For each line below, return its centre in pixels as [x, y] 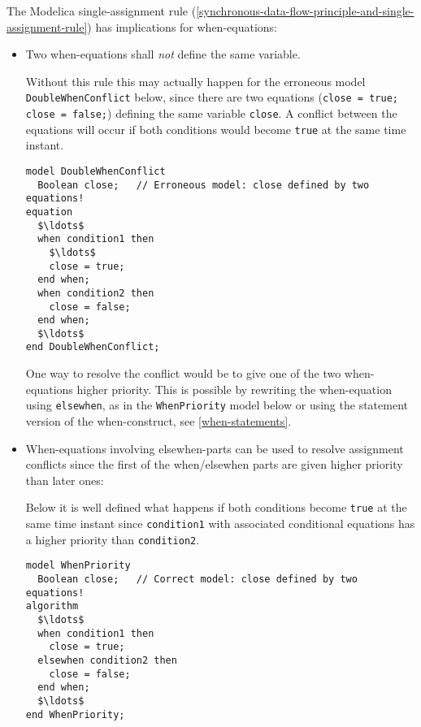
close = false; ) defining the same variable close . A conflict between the [211, 113]
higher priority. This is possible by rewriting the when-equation [234, 389]
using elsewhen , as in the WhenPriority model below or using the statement [217, 405]
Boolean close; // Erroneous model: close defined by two [204, 185]
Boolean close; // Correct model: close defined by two [197, 579]
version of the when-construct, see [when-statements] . [158, 420]
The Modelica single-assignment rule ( [102, 11]
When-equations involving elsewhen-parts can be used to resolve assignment [215, 448]
